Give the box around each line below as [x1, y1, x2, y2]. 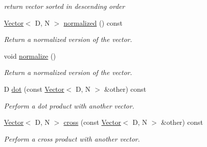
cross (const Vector [63, 117, 121, 127]
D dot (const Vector [4, 83, 65, 94]
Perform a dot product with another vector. [4, 100, 134, 110]
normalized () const [63, 17, 123, 28]
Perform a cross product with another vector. [4, 133, 140, 144]
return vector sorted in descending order [4, 1, 125, 11]
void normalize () [4, 50, 56, 61]
